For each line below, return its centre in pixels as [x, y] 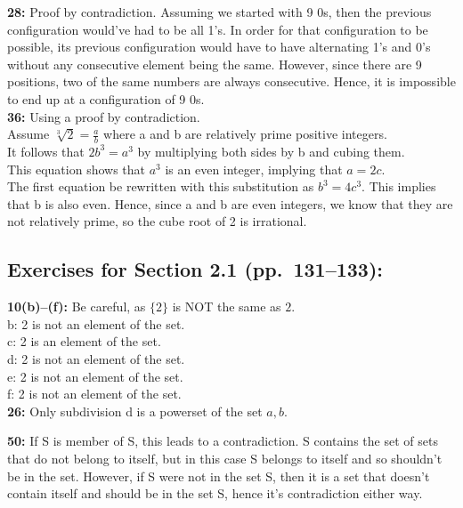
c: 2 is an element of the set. [84, 341]
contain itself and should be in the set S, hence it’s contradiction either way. [215, 493]
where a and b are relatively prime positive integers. [245, 134]
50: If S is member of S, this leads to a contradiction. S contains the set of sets [223, 441]
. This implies [399, 186]
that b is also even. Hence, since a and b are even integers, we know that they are [230, 203]
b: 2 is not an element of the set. [96, 323]
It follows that [46, 151]
